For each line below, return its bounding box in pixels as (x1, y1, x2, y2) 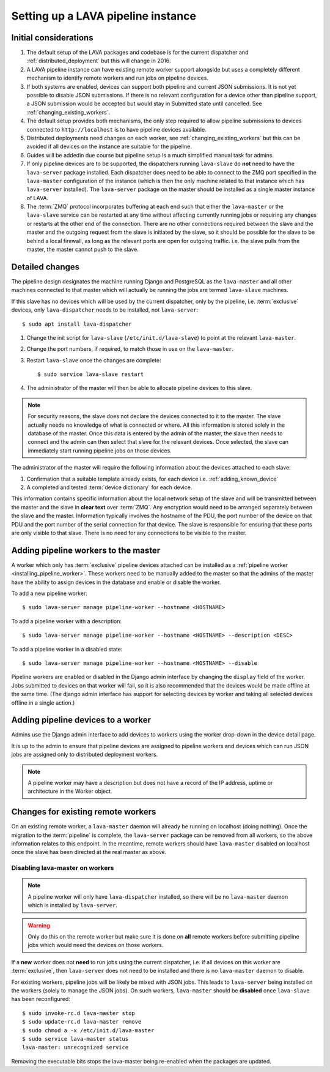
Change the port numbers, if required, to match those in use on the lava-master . (26, 345, 234, 353)
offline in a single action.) (11, 699, 75, 707)
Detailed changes (11, 261, 79, 272)
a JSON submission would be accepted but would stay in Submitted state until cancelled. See (26, 100, 262, 107)
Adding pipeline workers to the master (11, 545, 161, 555)
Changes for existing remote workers (11, 807, 156, 817)
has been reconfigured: (11, 995, 70, 1003)
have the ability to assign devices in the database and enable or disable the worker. (11, 579, 221, 586)
